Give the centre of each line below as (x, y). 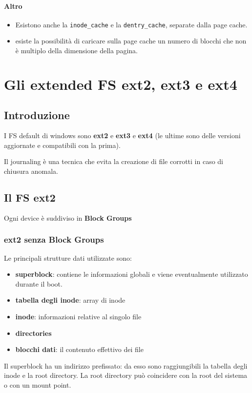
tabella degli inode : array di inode (70, 300)
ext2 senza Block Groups (54, 239)
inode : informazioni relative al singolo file (78, 316)
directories (33, 333)
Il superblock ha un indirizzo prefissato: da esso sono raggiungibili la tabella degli (126, 365)
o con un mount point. (38, 384)
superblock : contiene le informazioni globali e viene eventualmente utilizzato (132, 274)
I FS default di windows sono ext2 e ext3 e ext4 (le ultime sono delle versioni (122, 135)
